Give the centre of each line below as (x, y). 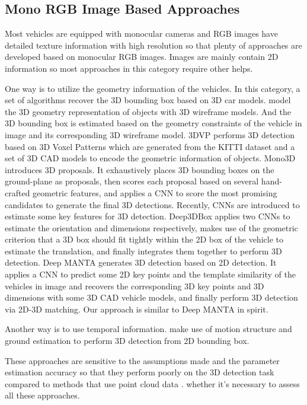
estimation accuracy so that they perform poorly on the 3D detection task (140, 372)
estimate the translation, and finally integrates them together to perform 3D (143, 251)
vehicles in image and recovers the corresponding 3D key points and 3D (135, 286)
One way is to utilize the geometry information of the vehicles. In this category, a (153, 88)
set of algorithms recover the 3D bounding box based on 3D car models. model (148, 100)
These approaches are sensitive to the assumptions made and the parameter (142, 360)
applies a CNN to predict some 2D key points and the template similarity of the (150, 274)
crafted (17, 192)
